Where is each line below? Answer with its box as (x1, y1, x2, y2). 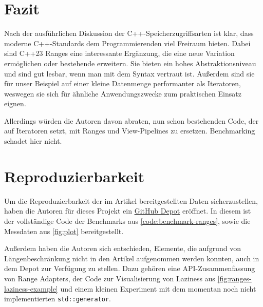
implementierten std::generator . (4, 293, 111, 304)
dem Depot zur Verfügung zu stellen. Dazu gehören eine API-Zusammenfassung (4, 263, 255, 274)
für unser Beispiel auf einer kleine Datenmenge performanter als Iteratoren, (4, 78, 241, 89)
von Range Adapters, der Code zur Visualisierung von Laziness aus (4, 273, 215, 283)
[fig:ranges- (217, 273, 252, 283)
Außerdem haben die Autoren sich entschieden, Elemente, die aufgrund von (4, 243, 241, 254)
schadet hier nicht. (4, 136, 62, 146)
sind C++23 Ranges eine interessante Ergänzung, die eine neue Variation (4, 48, 235, 59)
